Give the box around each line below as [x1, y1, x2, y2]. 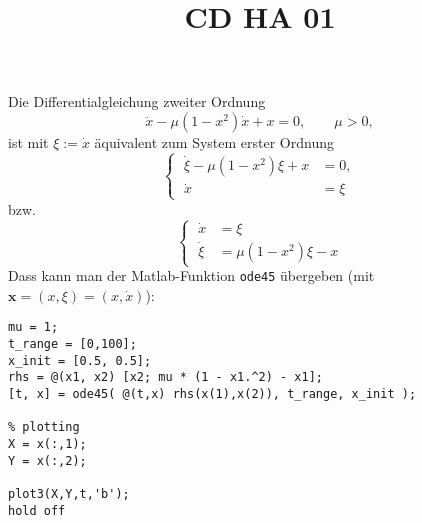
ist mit [8, 131, 49, 152]
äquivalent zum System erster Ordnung [94, 131, 334, 152]
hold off [8, 503, 66, 518]
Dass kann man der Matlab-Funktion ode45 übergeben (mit [8, 265, 375, 286]
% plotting [8, 420, 80, 435]
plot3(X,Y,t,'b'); [8, 486, 130, 501]
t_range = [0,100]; [8, 337, 137, 352]
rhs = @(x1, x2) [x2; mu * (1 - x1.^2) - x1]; [8, 370, 323, 385]
